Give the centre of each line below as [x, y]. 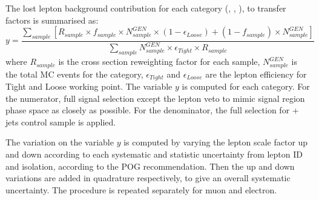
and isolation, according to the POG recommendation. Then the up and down [150, 166]
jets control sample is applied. [61, 122]
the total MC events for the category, [74, 74]
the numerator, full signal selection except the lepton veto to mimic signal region [155, 98]
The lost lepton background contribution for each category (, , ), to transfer [146, 8]
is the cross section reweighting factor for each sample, [159, 62]
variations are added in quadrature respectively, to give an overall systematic [148, 178]
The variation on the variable [60, 142]
